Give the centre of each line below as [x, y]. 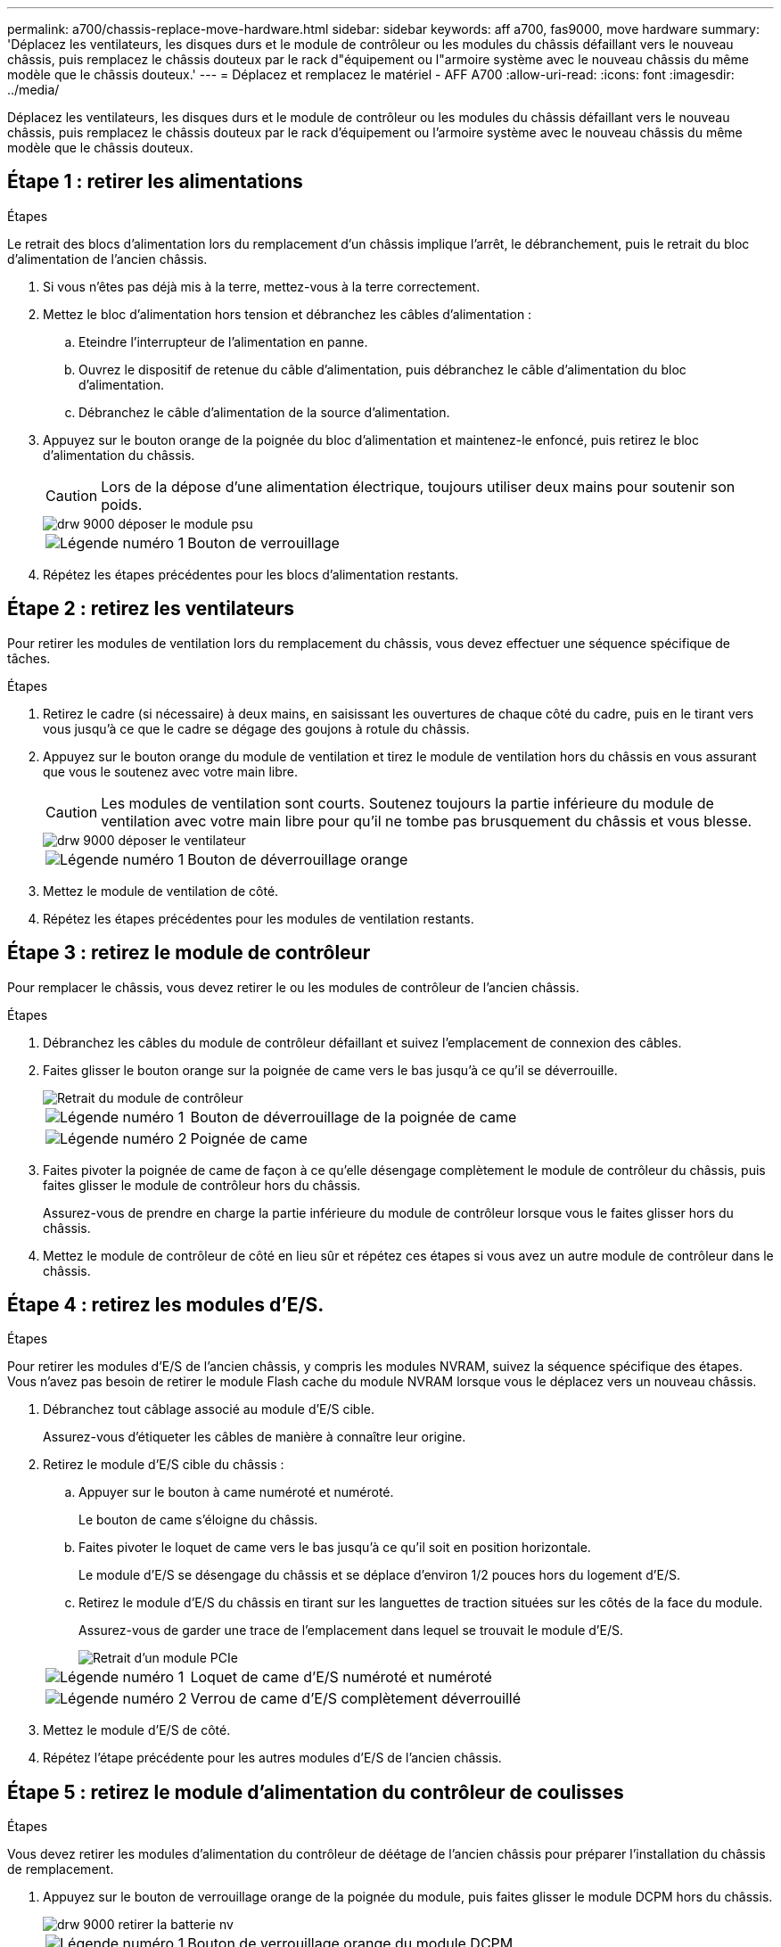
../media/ [33, 90]
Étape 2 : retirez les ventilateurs [151, 609]
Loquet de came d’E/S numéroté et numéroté [341, 1677]
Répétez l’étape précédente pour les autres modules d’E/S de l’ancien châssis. [272, 1758]
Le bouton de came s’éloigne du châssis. [198, 1520]
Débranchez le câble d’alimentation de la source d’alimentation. [264, 412]
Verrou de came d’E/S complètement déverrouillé [356, 1699]
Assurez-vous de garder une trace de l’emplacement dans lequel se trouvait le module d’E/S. [351, 1631]
